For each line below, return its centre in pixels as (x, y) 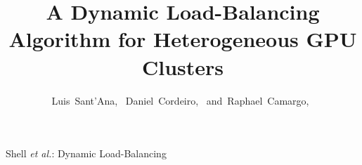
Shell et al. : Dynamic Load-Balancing (86, 153)
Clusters (183, 66)
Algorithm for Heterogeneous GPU (183, 39)
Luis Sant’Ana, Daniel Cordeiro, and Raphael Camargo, (180, 100)
